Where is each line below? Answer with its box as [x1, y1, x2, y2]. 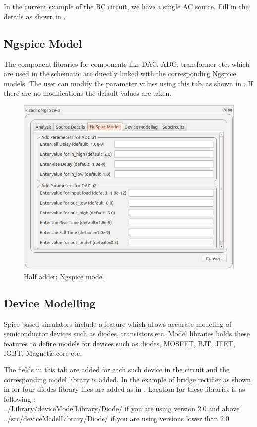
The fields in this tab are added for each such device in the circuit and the [4, 364, 230, 374]
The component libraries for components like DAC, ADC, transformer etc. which [4, 59, 250, 69]
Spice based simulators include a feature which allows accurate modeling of [4, 318, 232, 329]
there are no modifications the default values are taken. [4, 88, 172, 98]
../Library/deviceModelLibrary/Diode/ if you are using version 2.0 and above [4, 403, 240, 414]
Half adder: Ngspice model [24, 271, 104, 281]
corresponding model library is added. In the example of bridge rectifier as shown [4, 374, 251, 384]
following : [4, 393, 36, 404]
